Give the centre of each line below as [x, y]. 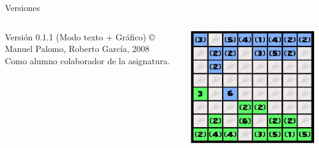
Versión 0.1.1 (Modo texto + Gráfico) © [80, 36]
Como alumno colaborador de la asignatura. [87, 60]
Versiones [22, 7]
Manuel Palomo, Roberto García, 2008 [77, 49]
